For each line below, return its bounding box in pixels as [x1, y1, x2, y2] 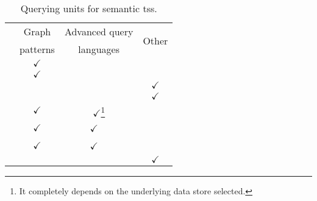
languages [78, 42, 119, 56]
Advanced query [64, 24, 134, 38]
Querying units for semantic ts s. [20, 1, 157, 15]
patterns [20, 42, 55, 56]
